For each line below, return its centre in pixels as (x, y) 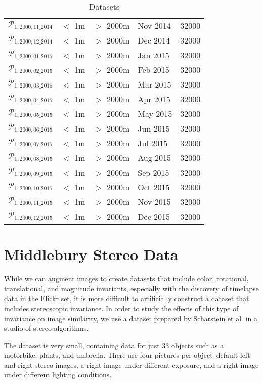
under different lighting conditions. (58, 375)
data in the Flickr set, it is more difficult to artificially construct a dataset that (127, 298)
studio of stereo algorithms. (47, 328)
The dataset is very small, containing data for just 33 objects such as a (114, 345)
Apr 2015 (154, 99)
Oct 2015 (154, 187)
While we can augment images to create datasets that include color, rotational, (126, 279)
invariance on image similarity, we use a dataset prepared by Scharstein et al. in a (131, 318)
